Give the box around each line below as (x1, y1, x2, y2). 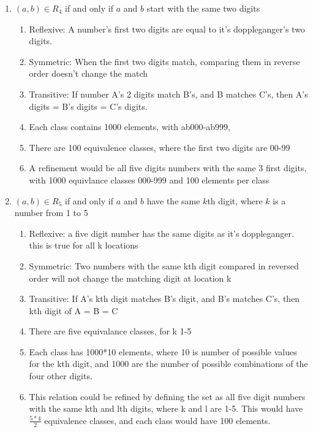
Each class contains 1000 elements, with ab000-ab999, (29, 120, 230, 133)
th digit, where (207, 194, 263, 207)
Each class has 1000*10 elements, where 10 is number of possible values (29, 345, 297, 358)
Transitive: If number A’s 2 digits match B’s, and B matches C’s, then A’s (29, 87, 308, 100)
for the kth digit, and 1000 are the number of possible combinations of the (29, 357, 308, 370)
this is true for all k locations (29, 239, 138, 252)
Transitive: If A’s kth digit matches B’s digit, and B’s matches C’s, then (29, 292, 300, 305)
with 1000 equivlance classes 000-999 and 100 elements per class (29, 173, 270, 186)
